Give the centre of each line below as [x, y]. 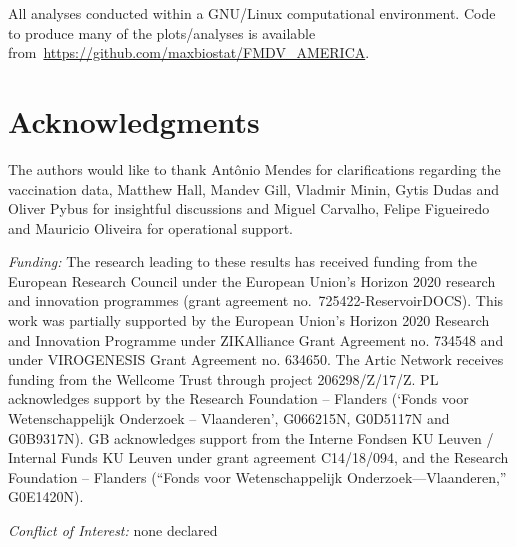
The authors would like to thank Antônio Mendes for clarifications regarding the [254, 168]
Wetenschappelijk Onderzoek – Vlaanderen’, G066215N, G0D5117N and [229, 418]
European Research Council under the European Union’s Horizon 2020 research [252, 280]
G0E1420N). [46, 496]
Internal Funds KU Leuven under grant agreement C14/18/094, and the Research [258, 457]
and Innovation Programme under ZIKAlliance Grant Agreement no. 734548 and [256, 339]
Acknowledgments [134, 120]
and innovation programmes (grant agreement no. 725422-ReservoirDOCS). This [256, 300]
